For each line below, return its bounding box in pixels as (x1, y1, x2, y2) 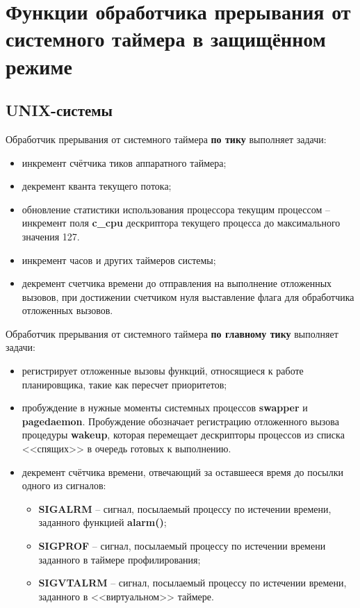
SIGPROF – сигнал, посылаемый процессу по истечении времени (38, 539, 326, 553)
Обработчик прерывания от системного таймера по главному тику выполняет (6, 326, 338, 340)
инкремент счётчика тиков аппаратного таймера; (22, 155, 227, 170)
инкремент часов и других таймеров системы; (22, 252, 216, 267)
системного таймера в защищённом (6, 24, 326, 53)
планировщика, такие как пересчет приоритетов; (22, 377, 227, 391)
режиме (6, 51, 72, 80)
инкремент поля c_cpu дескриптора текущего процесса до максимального (22, 215, 341, 230)
